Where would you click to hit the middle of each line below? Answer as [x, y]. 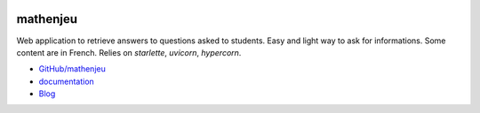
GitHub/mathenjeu [72, 69]
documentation [67, 81]
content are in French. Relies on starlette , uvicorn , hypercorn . [129, 52]
